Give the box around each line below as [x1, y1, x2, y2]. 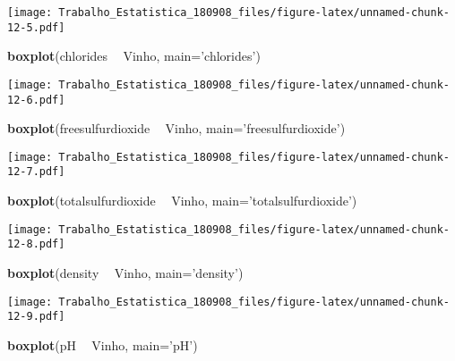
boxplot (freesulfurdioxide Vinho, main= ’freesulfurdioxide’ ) [7, 119, 346, 138]
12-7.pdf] [7, 165, 65, 179]
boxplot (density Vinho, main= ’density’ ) [7, 264, 244, 282]
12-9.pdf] [7, 310, 65, 323]
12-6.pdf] [7, 93, 65, 106]
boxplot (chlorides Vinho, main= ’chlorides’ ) [7, 46, 261, 65]
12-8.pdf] [7, 238, 65, 251]
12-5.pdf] [7, 21, 65, 34]
